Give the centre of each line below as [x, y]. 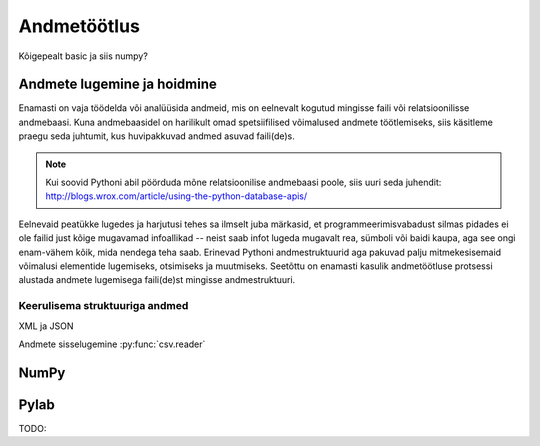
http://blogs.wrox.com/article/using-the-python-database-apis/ [176, 196]
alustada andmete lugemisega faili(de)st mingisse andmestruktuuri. [157, 280]
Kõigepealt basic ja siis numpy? [83, 56]
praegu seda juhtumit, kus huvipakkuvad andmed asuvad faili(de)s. [156, 136]
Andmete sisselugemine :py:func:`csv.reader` [112, 344]
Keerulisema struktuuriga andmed [103, 306]
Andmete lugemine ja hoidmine [117, 84]
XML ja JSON [46, 326]
